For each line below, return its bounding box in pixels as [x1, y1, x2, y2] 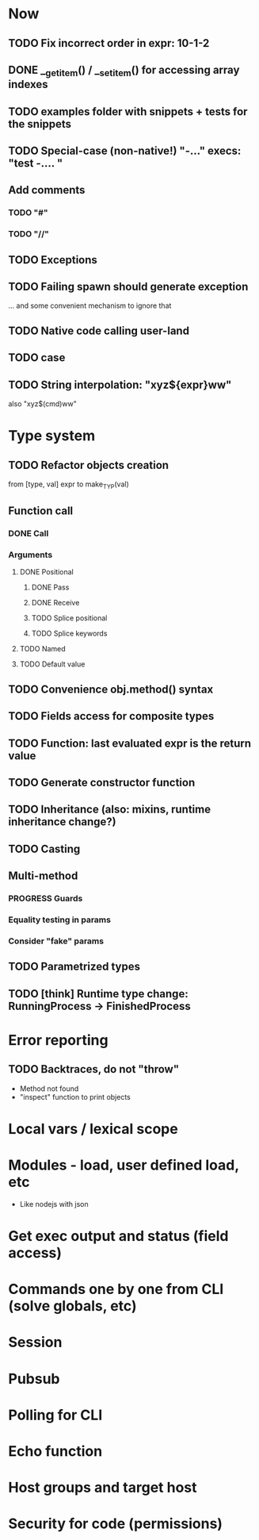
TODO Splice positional [31, 613, 108, 623]
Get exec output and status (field [8, 1227, 229, 1245]
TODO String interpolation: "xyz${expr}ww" [8, 378, 232, 391]
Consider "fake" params [8, 935, 105, 947]
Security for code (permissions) [8, 1515, 223, 1533]
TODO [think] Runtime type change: [8, 987, 189, 1000]
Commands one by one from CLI [8, 1281, 224, 1298]
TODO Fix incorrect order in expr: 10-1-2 [8, 36, 210, 50]
